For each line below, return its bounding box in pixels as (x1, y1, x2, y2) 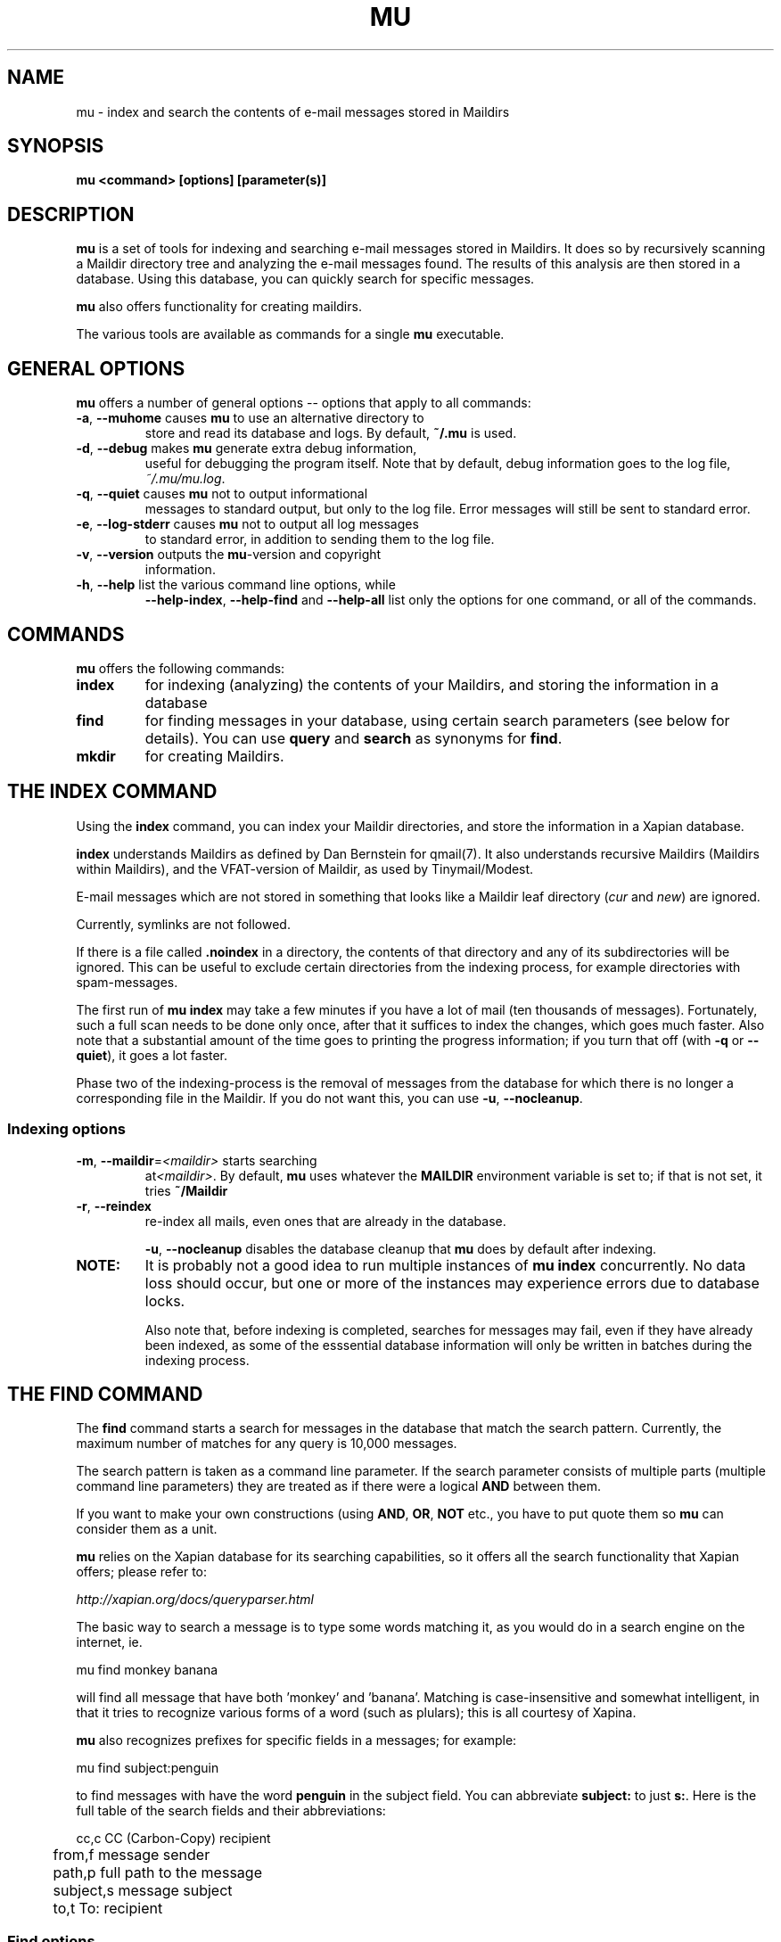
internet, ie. (76, 1634, 143, 1650)
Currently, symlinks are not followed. (76, 916, 291, 932)
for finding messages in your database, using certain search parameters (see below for (144, 711, 730, 729)
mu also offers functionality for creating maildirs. (76, 299, 362, 315)
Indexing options (7, 1120, 126, 1139)
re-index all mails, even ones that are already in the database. (144, 1213, 506, 1229)
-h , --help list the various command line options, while (76, 577, 396, 593)
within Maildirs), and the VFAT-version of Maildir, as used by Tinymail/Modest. (76, 860, 534, 876)
